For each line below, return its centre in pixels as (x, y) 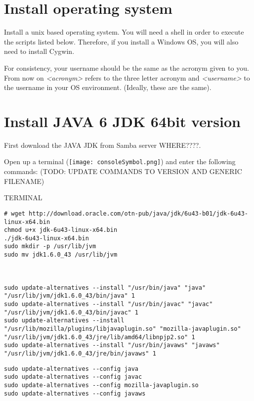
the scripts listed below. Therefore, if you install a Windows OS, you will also (121, 41)
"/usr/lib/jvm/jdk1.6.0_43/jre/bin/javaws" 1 (80, 354)
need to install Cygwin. (39, 51)
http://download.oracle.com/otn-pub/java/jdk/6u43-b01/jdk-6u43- (138, 213)
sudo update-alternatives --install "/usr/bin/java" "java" (105, 288)
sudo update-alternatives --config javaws (75, 393)
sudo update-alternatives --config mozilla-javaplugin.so (101, 385)
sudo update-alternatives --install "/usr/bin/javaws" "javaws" (112, 345)
